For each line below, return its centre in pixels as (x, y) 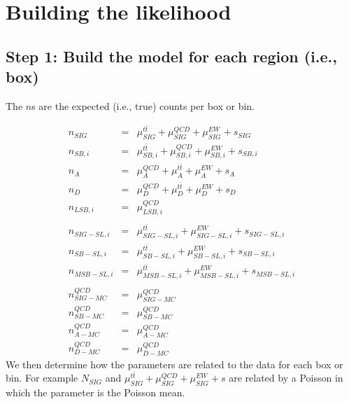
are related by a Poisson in (286, 378)
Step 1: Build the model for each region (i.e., (171, 56)
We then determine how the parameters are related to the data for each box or (174, 364)
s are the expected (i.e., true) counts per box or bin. (143, 105)
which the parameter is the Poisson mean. (95, 392)
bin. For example (42, 378)
